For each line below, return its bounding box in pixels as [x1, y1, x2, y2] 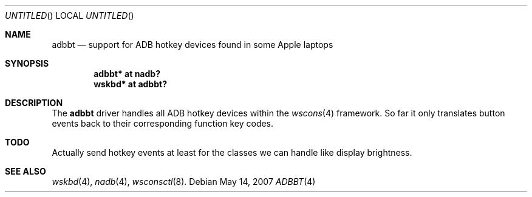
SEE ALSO [5, 166, 46, 176]
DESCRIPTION [5, 98, 63, 108]
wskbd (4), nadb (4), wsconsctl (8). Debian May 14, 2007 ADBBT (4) [52, 176, 316, 187]
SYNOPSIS [5, 58, 49, 68]
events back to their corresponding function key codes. [52, 118, 274, 129]
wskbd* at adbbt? [94, 79, 167, 89]
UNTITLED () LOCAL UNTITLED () [5, 10, 134, 21]
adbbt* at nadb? [94, 68, 160, 79]
